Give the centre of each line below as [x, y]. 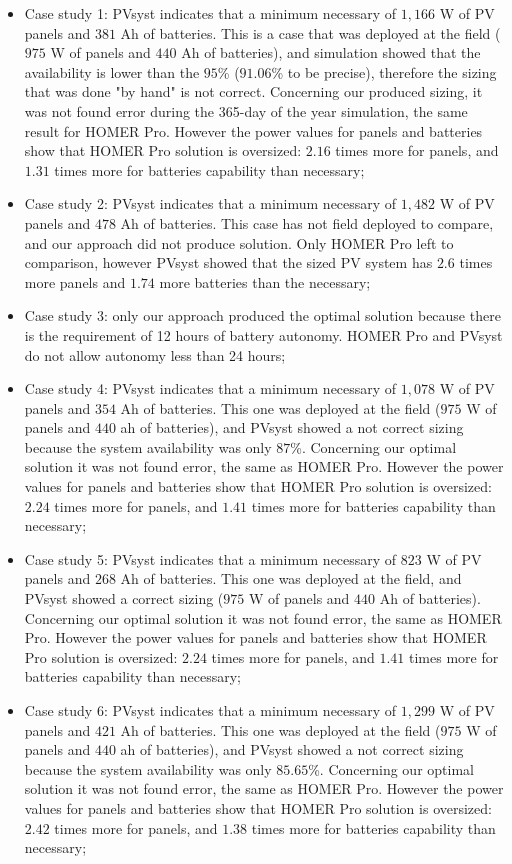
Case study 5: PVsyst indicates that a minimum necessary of [210, 558]
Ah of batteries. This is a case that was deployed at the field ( [310, 32]
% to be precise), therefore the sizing [384, 71]
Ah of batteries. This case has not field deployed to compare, [307, 222]
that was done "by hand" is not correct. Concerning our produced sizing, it [253, 91]
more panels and [75, 281]
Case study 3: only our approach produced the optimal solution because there [262, 315]
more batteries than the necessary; [265, 281]
